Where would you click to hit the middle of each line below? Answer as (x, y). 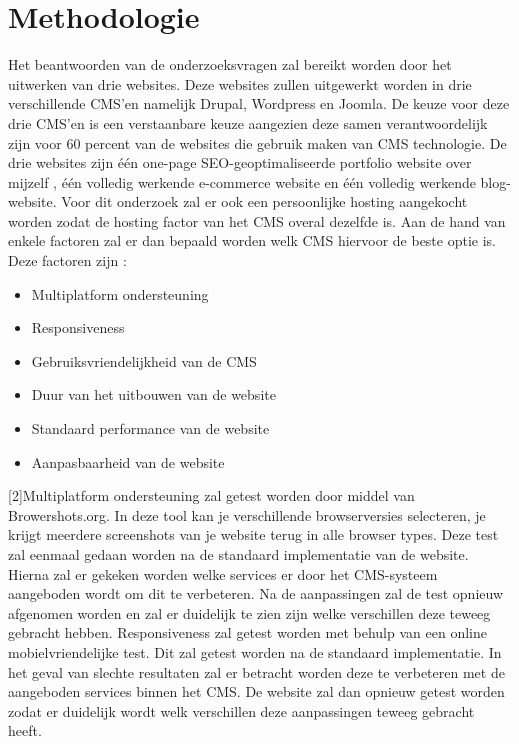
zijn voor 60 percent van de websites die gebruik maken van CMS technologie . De (257, 142)
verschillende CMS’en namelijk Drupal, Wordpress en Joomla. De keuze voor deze (259, 103)
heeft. (25, 730)
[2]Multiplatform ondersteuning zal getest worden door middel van (211, 495)
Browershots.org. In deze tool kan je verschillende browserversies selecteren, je (247, 514)
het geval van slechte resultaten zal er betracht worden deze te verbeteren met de (256, 671)
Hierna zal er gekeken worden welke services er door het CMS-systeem (223, 573)
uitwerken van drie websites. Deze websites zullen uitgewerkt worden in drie (240, 83)
